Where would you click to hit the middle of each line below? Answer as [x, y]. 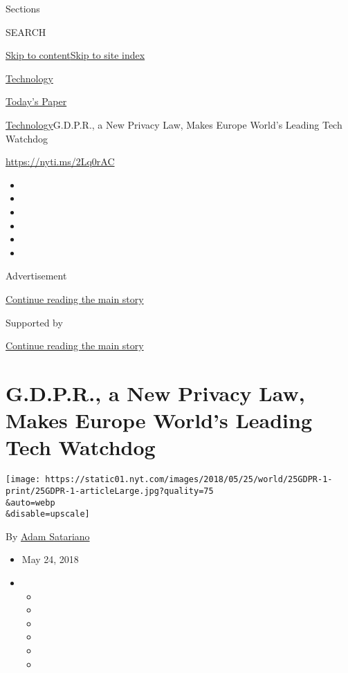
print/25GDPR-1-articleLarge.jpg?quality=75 [110, 491]
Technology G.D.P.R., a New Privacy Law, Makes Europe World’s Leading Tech [174, 124]
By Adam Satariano [48, 536]
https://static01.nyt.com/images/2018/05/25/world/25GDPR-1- [189, 480]
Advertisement [36, 276]
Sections [23, 8]
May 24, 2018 [50, 559]
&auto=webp [30, 503]
